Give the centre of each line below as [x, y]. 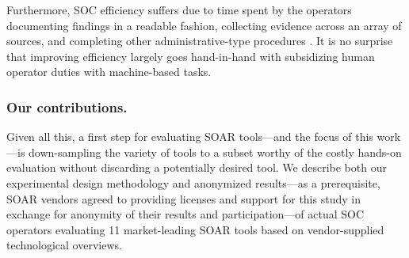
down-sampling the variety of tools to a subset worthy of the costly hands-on [215, 152]
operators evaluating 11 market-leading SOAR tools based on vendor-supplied [195, 229]
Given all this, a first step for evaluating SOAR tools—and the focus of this [190, 137]
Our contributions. [67, 106]
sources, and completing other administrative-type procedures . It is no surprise [200, 41]
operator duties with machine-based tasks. [109, 72]
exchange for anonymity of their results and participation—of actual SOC [185, 214]
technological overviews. [64, 245]
